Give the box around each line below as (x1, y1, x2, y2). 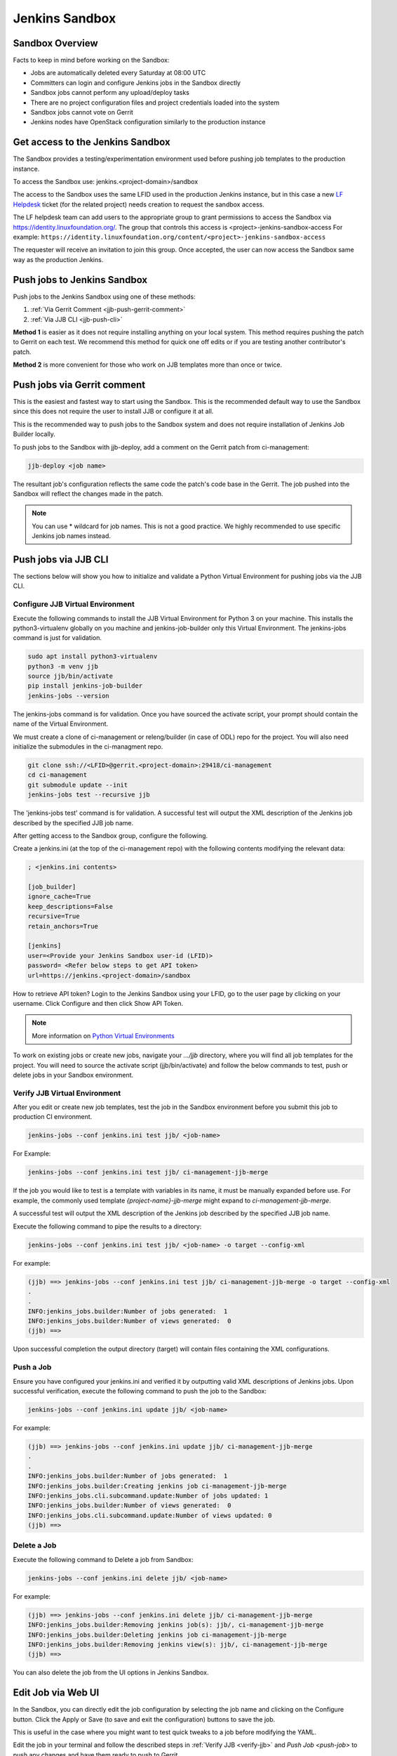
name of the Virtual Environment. (13, 720, 109, 728)
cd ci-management (27, 771, 88, 779)
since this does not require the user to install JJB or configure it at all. (13, 407, 214, 416)
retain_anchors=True (27, 922, 98, 930)
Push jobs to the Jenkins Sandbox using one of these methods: (13, 292, 196, 301)
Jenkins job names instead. (32, 532, 112, 540)
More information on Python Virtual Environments (32, 1031, 175, 1040)
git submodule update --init (27, 780, 128, 789)
